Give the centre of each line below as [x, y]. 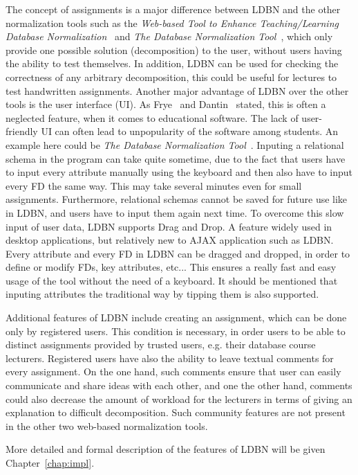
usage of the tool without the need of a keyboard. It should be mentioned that [172, 280]
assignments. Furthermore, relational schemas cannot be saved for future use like [177, 199]
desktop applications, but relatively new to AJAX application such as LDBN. [170, 240]
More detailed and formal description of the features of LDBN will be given [166, 449]
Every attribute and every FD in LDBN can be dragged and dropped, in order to [178, 253]
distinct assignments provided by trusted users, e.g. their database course [161, 344]
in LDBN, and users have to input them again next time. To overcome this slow [175, 212]
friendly [22, 131]
